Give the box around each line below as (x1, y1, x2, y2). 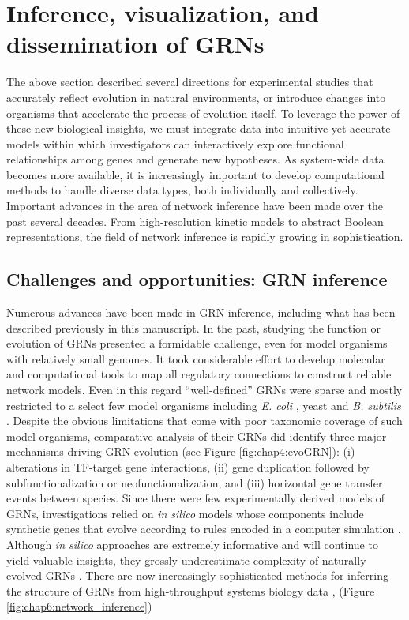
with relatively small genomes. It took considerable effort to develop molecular (6, 350, 385, 366)
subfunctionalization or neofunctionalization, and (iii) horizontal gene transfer (6, 474, 383, 490)
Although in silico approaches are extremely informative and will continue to (6, 535, 378, 552)
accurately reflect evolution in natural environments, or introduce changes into (6, 88, 386, 105)
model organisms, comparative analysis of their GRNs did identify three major (6, 427, 387, 444)
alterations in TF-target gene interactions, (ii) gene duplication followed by (6, 458, 370, 475)
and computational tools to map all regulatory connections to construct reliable (6, 366, 392, 382)
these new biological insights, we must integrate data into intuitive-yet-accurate (6, 120, 391, 137)
